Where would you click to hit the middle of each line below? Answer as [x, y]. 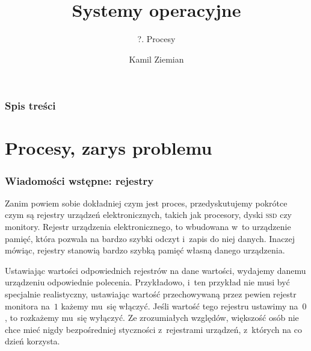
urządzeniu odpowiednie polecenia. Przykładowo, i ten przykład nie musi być [147, 282]
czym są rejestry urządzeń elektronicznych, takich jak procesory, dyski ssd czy [149, 215]
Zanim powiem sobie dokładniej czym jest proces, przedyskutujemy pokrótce [146, 203]
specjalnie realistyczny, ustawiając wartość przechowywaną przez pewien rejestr [151, 294]
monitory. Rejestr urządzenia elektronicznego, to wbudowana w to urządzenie [148, 227]
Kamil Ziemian [156, 59]
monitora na [27, 306]
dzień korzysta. [32, 341]
